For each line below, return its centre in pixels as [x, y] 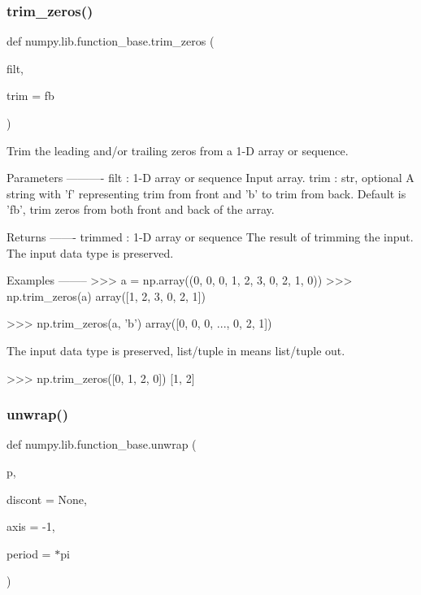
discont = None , [47, 499]
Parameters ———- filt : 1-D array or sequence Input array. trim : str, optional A [210, 178]
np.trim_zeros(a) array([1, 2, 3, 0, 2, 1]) [106, 295]
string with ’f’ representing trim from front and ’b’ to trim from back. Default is [206, 193]
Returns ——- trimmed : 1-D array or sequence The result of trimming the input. [210, 236]
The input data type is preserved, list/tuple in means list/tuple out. [176, 350]
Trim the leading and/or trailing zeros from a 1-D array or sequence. [178, 150]
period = [29, 553]
